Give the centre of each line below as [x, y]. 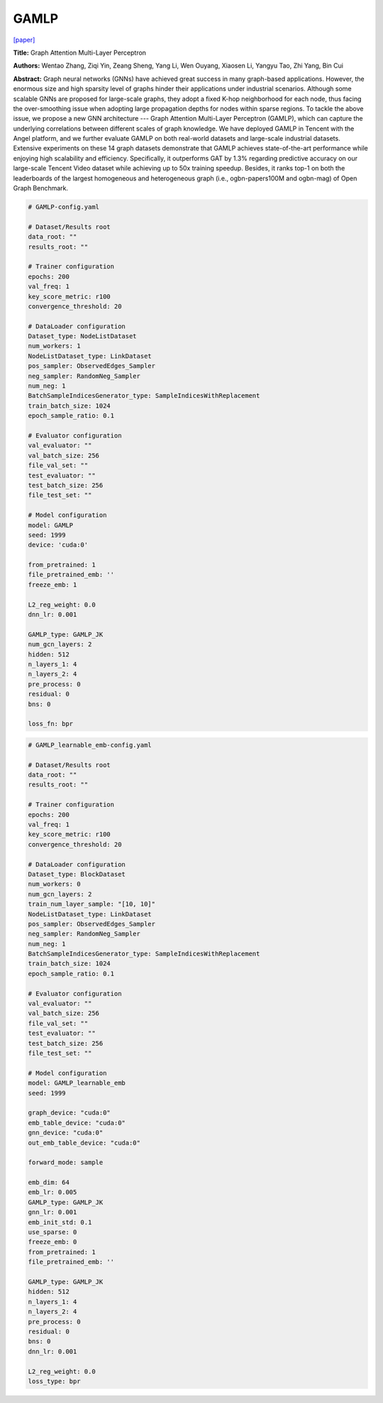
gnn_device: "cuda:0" [66, 1133]
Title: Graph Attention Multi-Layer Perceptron [80, 53]
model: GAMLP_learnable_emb [77, 1083]
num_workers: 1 [54, 346]
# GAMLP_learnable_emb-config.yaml [90, 745]
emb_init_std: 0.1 [60, 1222]
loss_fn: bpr [51, 724]
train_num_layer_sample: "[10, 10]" [92, 904]
